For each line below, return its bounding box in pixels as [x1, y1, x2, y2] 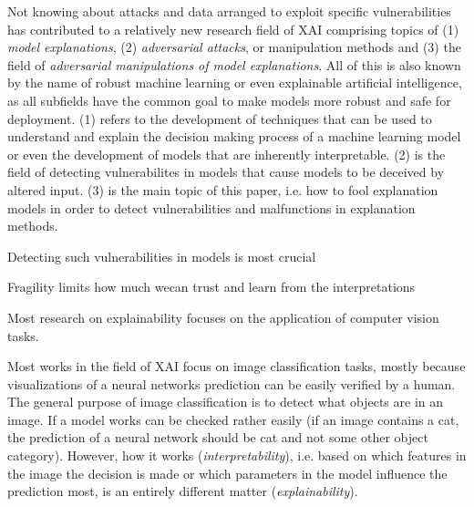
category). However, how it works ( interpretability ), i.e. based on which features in [7, 446, 467, 465]
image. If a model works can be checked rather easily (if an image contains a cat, [7, 409, 459, 429]
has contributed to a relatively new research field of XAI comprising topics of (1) [7, 19, 459, 38]
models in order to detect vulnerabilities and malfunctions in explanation [7, 198, 416, 217]
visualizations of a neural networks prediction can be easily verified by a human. [7, 374, 456, 393]
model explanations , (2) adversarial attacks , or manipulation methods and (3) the [7, 37, 461, 57]
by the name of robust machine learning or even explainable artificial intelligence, [7, 73, 462, 92]
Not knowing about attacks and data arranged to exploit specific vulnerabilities [7, 2, 451, 20]
